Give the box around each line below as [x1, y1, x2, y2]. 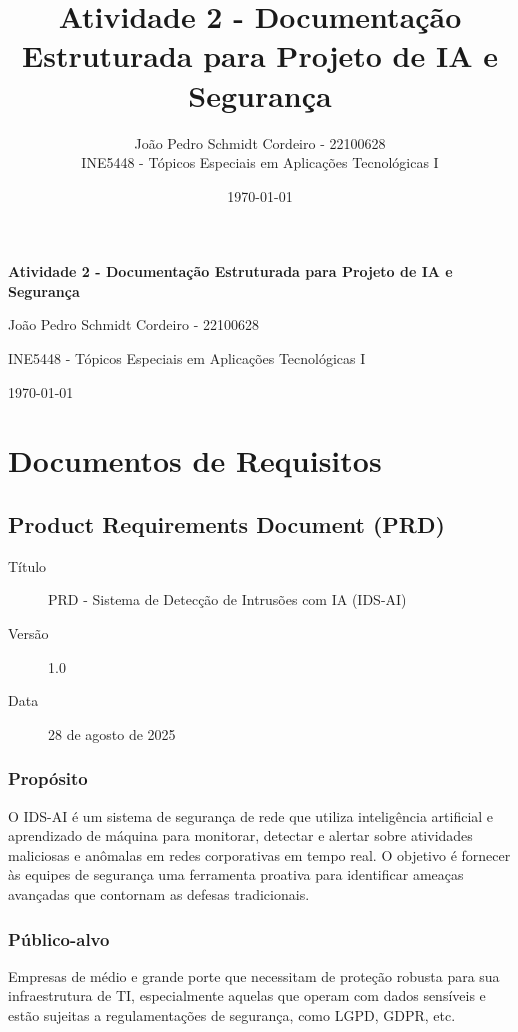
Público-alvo [8, 926, 110, 951]
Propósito [8, 766, 88, 791]
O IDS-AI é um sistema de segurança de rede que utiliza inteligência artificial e [8, 805, 494, 826]
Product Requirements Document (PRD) [8, 509, 445, 540]
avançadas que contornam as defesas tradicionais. [8, 883, 310, 904]
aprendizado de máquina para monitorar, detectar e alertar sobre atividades [8, 825, 473, 846]
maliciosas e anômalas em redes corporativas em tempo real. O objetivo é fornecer [8, 844, 511, 865]
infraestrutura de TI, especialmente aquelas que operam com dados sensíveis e [8, 985, 486, 1006]
